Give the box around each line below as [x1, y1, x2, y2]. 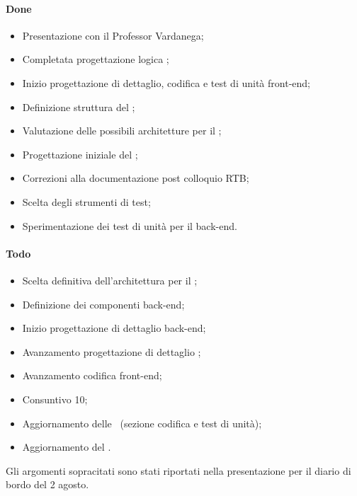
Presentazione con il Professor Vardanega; [22, 28, 204, 42]
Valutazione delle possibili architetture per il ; [22, 123, 222, 138]
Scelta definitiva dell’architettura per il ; [22, 272, 198, 287]
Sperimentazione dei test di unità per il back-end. [22, 218, 237, 233]
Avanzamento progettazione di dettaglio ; [22, 344, 201, 359]
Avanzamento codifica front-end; [22, 368, 162, 383]
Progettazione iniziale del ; [22, 146, 138, 161]
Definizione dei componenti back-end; [22, 296, 185, 311]
